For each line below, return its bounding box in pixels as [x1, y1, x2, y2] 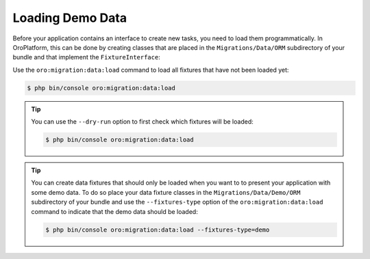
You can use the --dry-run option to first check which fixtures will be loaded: [31, 118, 254, 126]
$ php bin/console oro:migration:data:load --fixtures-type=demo [45, 226, 270, 234]
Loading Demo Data [12, 10, 127, 25]
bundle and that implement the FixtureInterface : [12, 53, 160, 62]
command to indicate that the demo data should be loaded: [31, 207, 198, 215]
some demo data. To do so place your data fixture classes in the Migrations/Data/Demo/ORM [31, 188, 301, 196]
